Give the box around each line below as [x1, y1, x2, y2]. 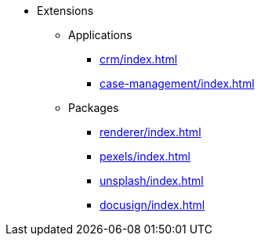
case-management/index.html [100, 77, 255, 90]
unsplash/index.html [100, 174, 204, 187]
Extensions [37, 4, 94, 17]
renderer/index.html [100, 125, 201, 139]
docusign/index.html [100, 198, 205, 211]
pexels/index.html [100, 150, 191, 163]
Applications [68, 28, 132, 42]
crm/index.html [100, 52, 178, 66]
